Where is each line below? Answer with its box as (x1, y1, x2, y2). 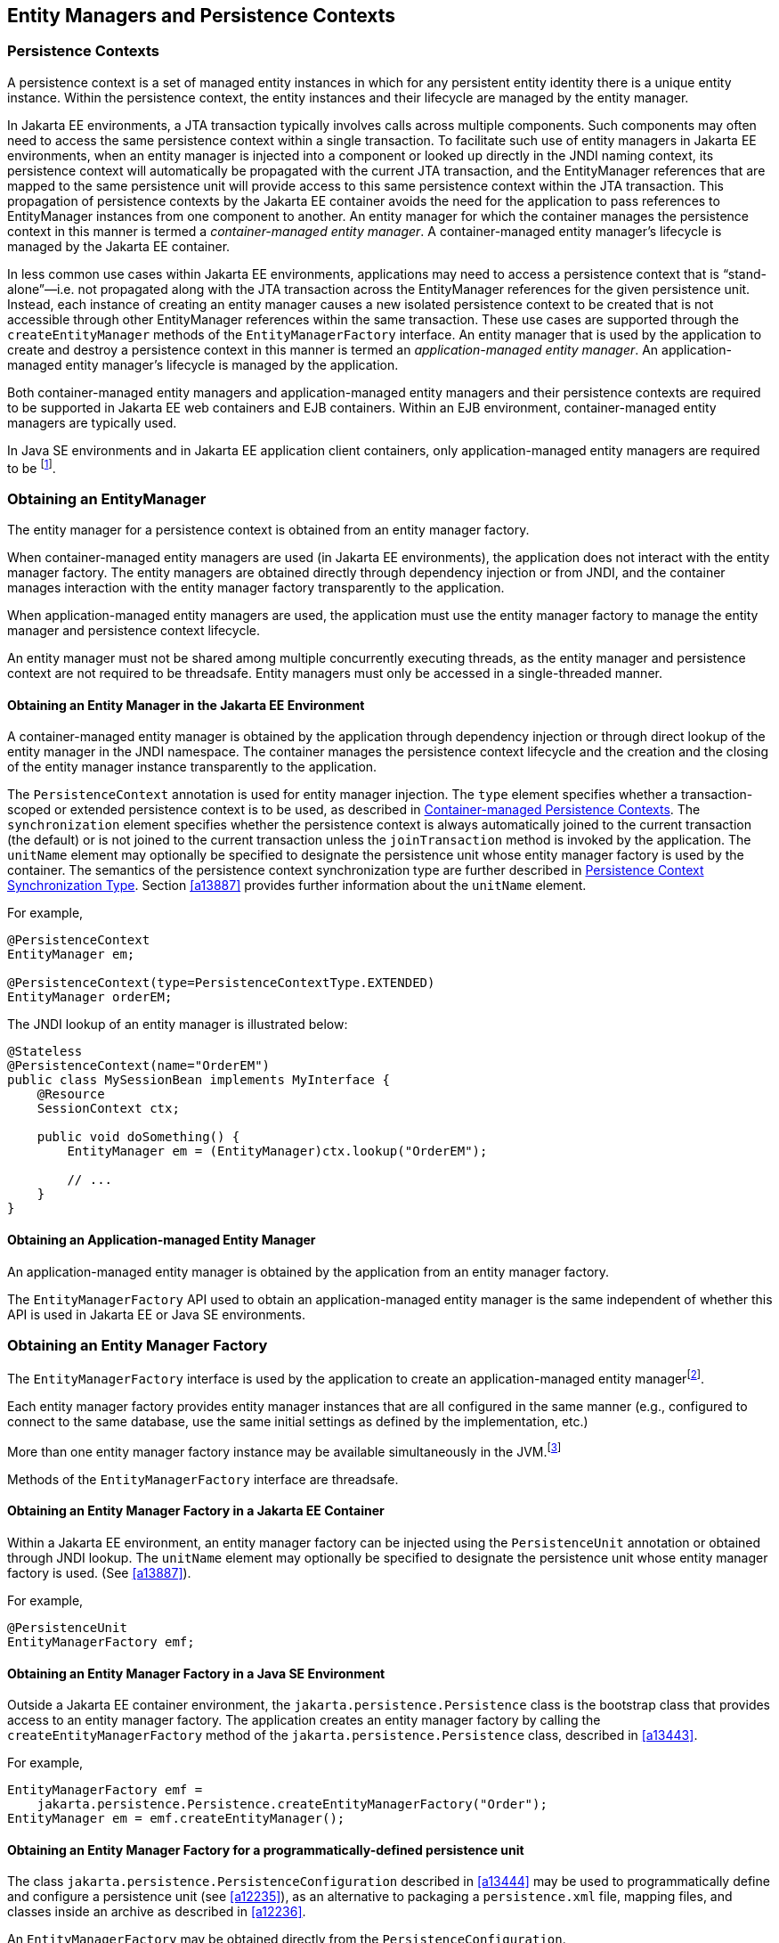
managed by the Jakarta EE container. (7, 238, 231, 254)
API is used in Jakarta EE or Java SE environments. (7, 1306, 305, 1322)
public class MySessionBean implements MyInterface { (7, 1073, 390, 1088)
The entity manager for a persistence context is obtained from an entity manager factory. (7, 522, 530, 538)
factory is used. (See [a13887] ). (7, 1564, 191, 1580)
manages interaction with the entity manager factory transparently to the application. (7, 580, 505, 596)
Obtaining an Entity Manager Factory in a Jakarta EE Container (7, 1503, 385, 1519)
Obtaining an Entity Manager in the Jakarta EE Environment (7, 697, 365, 713)
